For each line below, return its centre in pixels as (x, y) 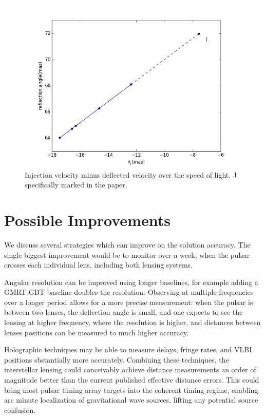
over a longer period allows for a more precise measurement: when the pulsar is (129, 302)
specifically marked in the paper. (76, 185)
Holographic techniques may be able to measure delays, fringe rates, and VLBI (128, 349)
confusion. (20, 410)
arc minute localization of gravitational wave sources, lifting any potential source (131, 400)
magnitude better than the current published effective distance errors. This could (132, 380)
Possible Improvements (87, 220)
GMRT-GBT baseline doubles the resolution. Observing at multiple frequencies (129, 292)
